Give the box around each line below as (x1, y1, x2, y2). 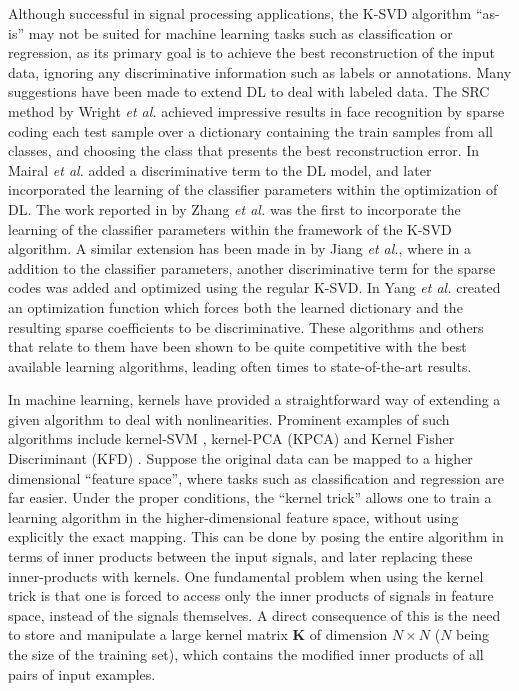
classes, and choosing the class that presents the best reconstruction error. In (8, 140, 480, 161)
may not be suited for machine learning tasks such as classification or (28, 22, 453, 43)
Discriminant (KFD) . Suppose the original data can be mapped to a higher (8, 448, 473, 469)
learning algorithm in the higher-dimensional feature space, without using (8, 506, 459, 527)
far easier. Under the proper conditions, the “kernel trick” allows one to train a (8, 487, 492, 508)
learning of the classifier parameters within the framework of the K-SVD (8, 218, 452, 239)
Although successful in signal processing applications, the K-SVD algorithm (8, 3, 472, 23)
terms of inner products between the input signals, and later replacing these (8, 546, 473, 567)
